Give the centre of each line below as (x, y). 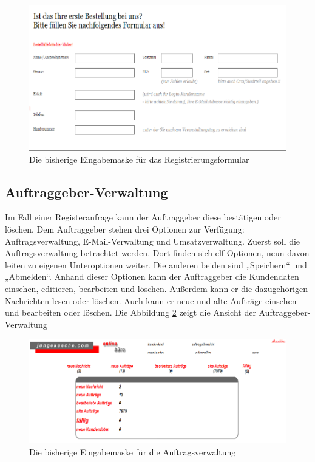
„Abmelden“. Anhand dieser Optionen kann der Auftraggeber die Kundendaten (152, 277)
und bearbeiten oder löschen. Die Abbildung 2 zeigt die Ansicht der (130, 312)
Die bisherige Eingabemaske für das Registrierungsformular (139, 159)
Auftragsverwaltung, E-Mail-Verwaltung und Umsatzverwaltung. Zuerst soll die (153, 241)
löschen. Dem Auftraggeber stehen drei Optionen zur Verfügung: (125, 229)
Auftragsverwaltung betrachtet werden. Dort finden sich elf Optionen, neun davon (157, 253)
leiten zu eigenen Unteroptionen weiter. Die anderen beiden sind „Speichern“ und (156, 264)
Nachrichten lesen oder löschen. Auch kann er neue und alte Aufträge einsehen (151, 300)
